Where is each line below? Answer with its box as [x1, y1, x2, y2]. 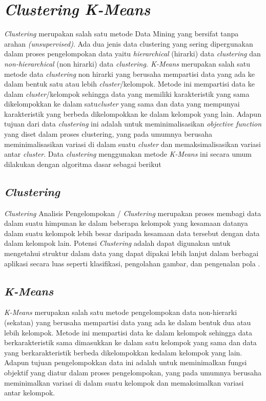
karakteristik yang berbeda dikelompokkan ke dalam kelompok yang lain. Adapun [4, 108, 261, 119]
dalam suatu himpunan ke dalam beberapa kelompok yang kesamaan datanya [4, 218, 248, 228]
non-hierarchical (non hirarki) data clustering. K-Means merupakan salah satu [4, 58, 251, 69]
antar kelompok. [4, 387, 55, 398]
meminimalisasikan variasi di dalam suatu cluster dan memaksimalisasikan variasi [4, 138, 261, 149]
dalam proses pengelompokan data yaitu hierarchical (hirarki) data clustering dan [4, 48, 261, 59]
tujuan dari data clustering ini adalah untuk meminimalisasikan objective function [4, 118, 262, 129]
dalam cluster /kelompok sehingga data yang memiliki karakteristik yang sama [4, 88, 250, 99]
